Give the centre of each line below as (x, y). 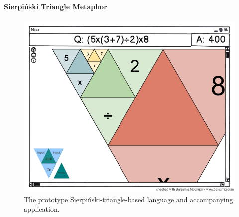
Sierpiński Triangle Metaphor (56, 6)
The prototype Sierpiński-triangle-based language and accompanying (128, 199)
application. (42, 209)
